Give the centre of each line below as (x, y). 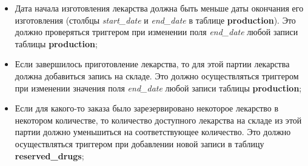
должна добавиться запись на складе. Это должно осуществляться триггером (157, 75)
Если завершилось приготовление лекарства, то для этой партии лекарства (152, 64)
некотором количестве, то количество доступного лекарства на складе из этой (158, 120)
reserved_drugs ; (49, 155)
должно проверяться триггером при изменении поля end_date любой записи (156, 32)
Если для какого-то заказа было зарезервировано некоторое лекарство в (147, 108)
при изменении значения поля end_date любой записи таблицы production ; (158, 88)
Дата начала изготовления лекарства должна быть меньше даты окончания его (159, 8)
